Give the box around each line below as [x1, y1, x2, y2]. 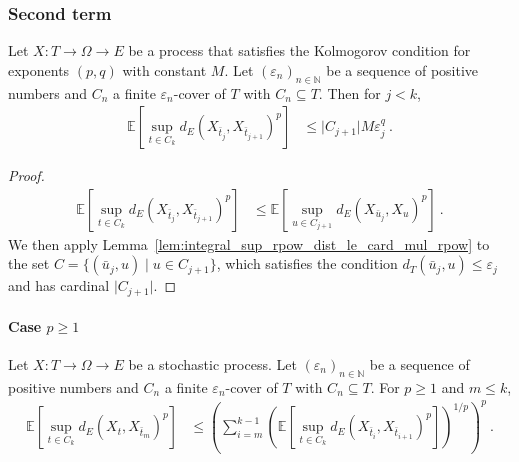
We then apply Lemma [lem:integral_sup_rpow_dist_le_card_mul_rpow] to [8, 233, 490, 254]
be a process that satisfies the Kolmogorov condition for [128, 40, 471, 61]
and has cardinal [8, 275, 110, 296]
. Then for [318, 82, 381, 103]
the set [8, 253, 50, 274]
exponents [8, 59, 70, 80]
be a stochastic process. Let [128, 353, 297, 374]
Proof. [8, 165, 45, 186]
